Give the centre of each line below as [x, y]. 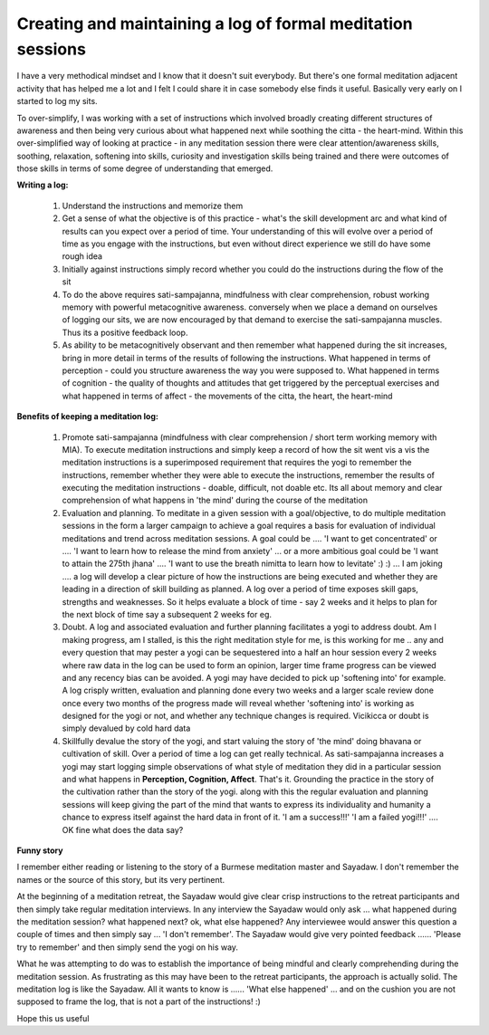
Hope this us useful [53, 1018]
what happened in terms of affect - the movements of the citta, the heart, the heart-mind [227, 396]
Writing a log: [43, 185]
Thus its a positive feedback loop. [125, 332]
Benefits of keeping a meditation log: [87, 417]
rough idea [82, 256]
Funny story [40, 850]
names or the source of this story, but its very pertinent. [121, 879]
